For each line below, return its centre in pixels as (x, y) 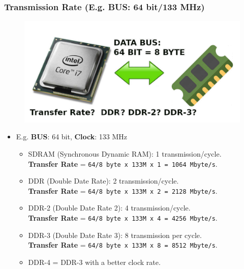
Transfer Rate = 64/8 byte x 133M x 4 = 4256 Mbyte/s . (123, 218)
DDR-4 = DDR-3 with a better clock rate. (94, 262)
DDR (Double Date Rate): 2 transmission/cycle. (103, 181)
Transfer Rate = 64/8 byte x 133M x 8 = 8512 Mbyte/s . (123, 245)
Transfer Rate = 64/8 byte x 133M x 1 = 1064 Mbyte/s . (123, 163)
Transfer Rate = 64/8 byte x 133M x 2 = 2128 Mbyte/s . (123, 190)
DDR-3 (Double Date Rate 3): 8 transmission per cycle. (115, 235)
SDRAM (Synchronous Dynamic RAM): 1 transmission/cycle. (125, 153)
